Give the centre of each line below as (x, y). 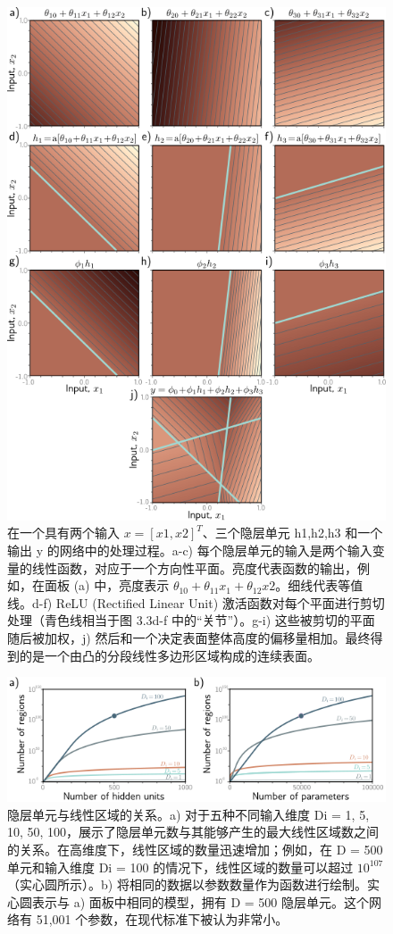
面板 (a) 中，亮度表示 (107, 585)
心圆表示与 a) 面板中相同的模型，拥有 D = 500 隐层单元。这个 (188, 901)
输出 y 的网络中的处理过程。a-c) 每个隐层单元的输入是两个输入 (190, 550)
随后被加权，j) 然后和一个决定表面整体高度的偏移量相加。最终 (189, 638)
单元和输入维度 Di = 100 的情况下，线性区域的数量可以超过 (180, 867)
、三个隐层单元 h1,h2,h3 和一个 (293, 533)
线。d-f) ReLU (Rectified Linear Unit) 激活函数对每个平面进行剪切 (196, 602)
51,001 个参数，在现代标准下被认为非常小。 (162, 919)
